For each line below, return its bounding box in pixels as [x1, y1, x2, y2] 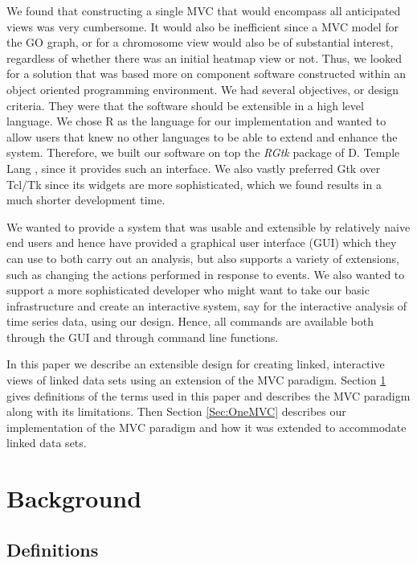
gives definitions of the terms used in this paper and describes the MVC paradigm [6, 387, 411, 404]
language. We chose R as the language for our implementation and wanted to [6, 113, 386, 129]
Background [6, 482, 142, 515]
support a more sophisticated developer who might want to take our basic [6, 281, 370, 298]
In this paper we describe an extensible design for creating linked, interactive [6, 355, 385, 372]
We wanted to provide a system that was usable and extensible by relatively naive [6, 218, 411, 235]
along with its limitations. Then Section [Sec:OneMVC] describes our [6, 403, 346, 420]
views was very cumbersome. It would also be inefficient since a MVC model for [6, 18, 399, 35]
